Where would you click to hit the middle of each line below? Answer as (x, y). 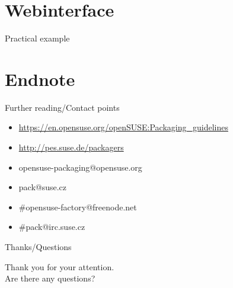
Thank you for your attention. (60, 266)
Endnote (40, 79)
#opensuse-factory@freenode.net (78, 207)
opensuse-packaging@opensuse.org (80, 167)
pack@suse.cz (43, 187)
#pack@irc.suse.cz (52, 227)
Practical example (37, 38)
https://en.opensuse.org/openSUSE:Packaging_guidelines (123, 127)
